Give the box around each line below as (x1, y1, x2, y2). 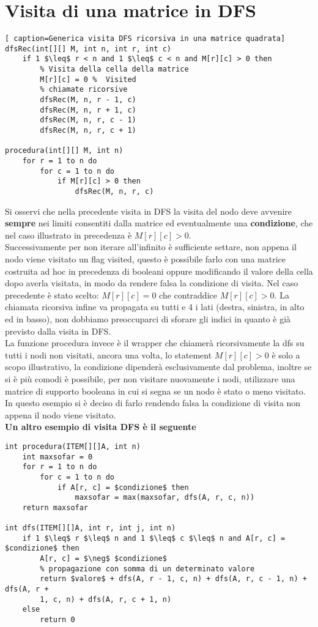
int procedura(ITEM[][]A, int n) (5, 442, 141, 451)
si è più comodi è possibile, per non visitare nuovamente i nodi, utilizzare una (5, 372, 295, 385)
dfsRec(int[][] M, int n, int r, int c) (5, 44, 172, 53)
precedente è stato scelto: (5, 288, 99, 301)
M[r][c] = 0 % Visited (40, 75, 136, 84)
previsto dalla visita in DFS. (5, 324, 111, 337)
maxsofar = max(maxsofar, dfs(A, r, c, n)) (75, 493, 255, 502)
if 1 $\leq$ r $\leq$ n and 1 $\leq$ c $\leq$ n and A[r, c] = (22, 533, 286, 543)
